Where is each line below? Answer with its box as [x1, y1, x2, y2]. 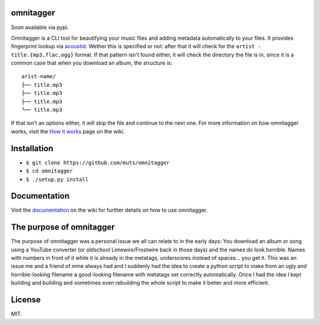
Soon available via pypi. [11, 24, 69, 31]
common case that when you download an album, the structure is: [11, 59, 172, 66]
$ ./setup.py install [25, 176, 89, 183]
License [11, 295, 41, 305]
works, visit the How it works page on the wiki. [11, 128, 125, 135]
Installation [11, 143, 53, 154]
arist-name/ [21, 73, 56, 80]
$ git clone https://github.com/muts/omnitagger [25, 159, 170, 166]
